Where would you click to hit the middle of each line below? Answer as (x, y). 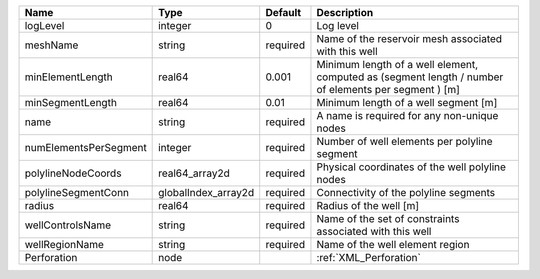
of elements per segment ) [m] (388, 89)
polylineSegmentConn (77, 192)
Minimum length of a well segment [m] (407, 102)
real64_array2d (194, 173)
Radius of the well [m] (368, 205)
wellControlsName (68, 225)
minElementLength (69, 77)
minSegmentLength (70, 102)
